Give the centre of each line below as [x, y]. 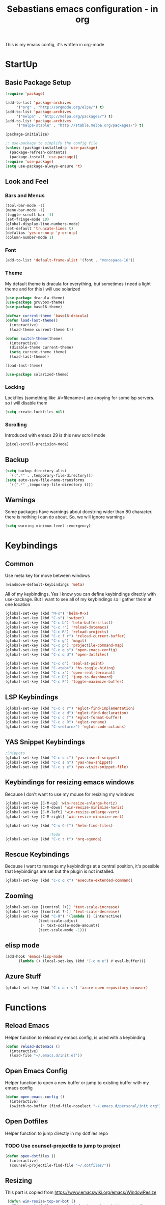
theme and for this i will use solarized [43, 289]
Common [19, 564]
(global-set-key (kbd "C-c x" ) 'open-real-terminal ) [60, 673]
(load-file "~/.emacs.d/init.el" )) [46, 1056]
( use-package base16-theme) [34, 307]
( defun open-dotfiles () [30, 1156]
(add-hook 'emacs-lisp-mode [34, 957]
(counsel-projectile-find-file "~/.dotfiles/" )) [60, 1165]
